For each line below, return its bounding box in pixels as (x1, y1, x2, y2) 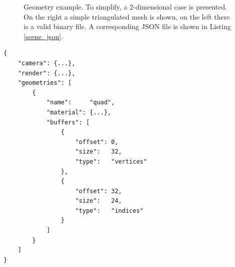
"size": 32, (75, 148, 122, 156)
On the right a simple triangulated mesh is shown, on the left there (24, 11, 230, 22)
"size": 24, (75, 197, 122, 205)
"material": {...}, (46, 108, 111, 116)
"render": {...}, (18, 69, 76, 77)
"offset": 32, (75, 187, 122, 195)
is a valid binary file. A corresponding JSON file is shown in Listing (24, 21, 231, 32)
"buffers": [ (46, 118, 90, 126)
